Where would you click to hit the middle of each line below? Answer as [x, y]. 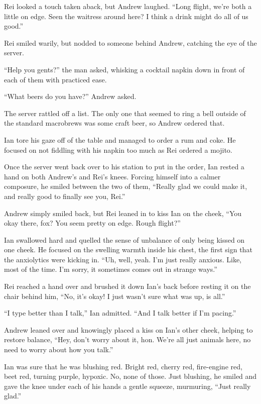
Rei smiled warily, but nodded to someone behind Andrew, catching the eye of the [130, 42]
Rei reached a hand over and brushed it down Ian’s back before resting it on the [127, 286]
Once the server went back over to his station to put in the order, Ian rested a [124, 167]
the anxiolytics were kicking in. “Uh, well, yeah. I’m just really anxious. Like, [123, 259]
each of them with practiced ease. [55, 79]
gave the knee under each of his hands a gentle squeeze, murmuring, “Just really [127, 386]
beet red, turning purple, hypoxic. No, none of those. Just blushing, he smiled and [130, 376]
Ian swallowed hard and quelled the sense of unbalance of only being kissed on [124, 239]
